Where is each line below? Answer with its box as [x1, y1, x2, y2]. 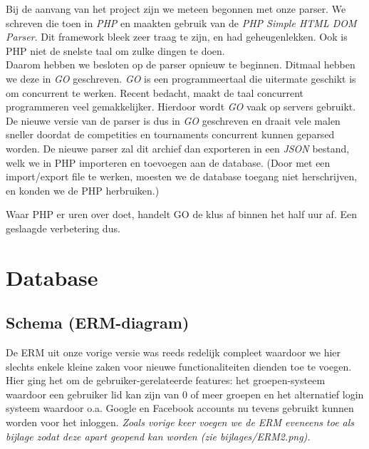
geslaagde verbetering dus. [6, 220, 120, 235]
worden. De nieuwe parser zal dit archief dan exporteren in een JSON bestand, [6, 140, 350, 155]
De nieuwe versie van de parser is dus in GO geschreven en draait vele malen [6, 113, 341, 128]
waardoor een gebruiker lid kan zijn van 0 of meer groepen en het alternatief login [6, 386, 364, 401]
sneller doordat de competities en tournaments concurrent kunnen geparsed [6, 127, 335, 142]
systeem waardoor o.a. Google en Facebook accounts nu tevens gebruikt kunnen [6, 401, 354, 416]
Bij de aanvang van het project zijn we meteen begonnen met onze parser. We [6, 1, 346, 16]
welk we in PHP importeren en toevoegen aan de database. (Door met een [6, 155, 331, 170]
